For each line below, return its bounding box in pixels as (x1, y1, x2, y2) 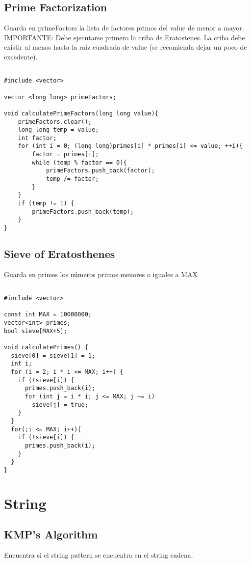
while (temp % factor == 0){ (32, 159, 127, 166)
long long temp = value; (18, 126, 99, 134)
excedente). (4, 51, 38, 61)
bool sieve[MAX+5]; (4, 327, 67, 335)
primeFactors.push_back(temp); (32, 208, 134, 215)
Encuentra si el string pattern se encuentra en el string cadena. (4, 550, 193, 560)
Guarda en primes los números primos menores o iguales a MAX (4, 269, 198, 279)
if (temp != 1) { (18, 200, 75, 207)
